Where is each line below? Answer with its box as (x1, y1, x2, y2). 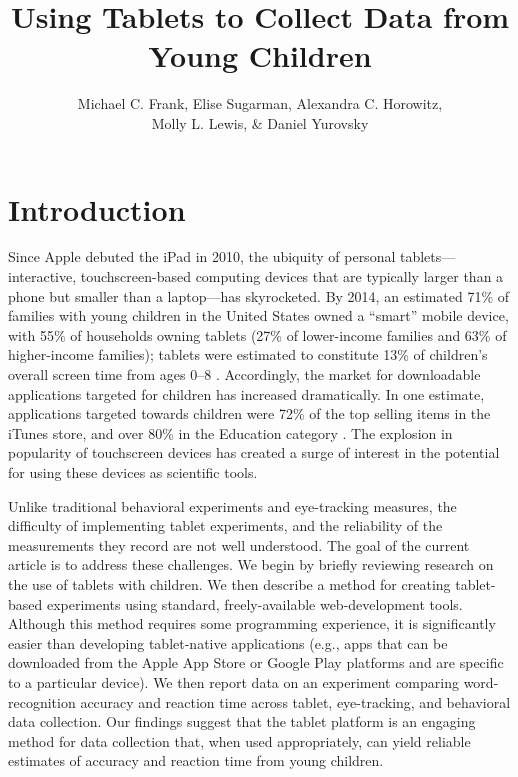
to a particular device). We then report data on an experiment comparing (8, 671, 459, 692)
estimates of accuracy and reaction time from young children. (8, 750, 384, 771)
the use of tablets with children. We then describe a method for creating (8, 573, 451, 594)
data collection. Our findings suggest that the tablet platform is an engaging (8, 711, 476, 732)
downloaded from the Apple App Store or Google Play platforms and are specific (8, 652, 504, 673)
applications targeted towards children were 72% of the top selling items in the (8, 403, 491, 424)
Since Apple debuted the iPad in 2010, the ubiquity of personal (8, 246, 396, 267)
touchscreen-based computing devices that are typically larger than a (80, 266, 504, 287)
